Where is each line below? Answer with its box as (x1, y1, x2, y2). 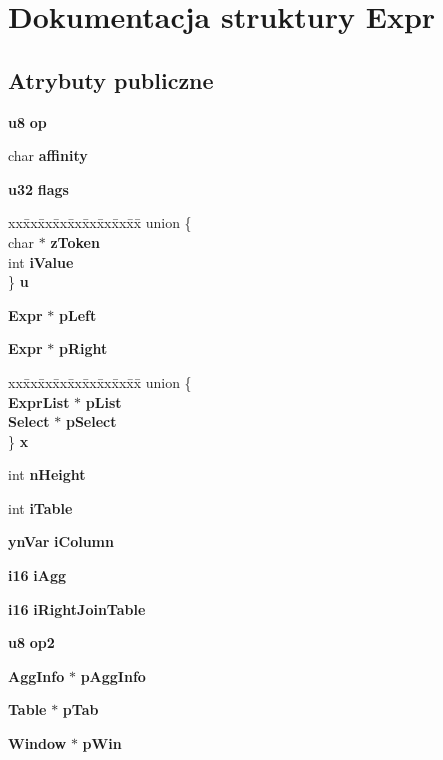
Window (8, 733, 67, 754)
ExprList (8, 391, 70, 412)
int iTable (8, 497, 73, 518)
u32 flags (8, 178, 69, 199)
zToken (50, 231, 100, 252)
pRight (59, 338, 108, 359)
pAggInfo (80, 665, 146, 686)
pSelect (65, 411, 117, 432)
